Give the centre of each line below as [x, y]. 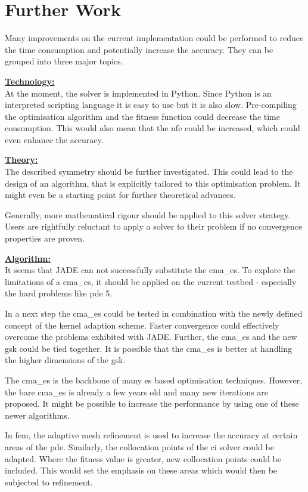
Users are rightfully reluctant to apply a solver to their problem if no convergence [154, 226]
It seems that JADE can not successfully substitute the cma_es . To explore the [150, 270]
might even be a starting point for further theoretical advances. [120, 195]
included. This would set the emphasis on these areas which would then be [141, 470]
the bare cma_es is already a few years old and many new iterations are [136, 392]
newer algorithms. [37, 415]
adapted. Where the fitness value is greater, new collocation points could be [143, 458]
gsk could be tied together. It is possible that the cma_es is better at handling [149, 348]
